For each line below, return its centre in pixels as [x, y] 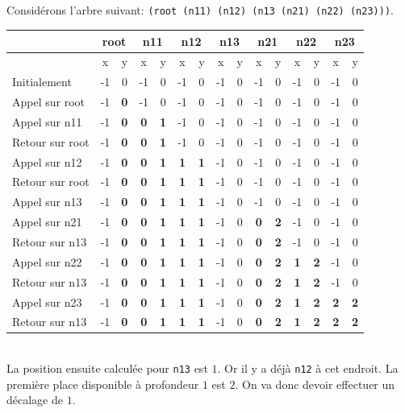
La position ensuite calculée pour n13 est [107, 368]
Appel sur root [49, 102]
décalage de [35, 400]
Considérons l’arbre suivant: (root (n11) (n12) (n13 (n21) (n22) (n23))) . [200, 10]
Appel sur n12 [47, 161]
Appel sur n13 [47, 202]
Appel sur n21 [47, 222]
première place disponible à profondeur [103, 384]
